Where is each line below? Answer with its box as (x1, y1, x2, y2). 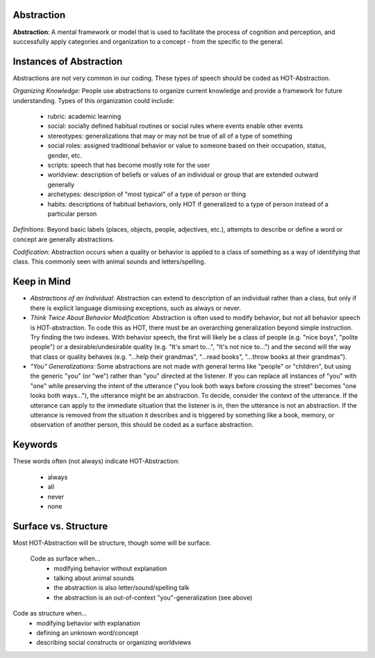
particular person (47, 209, 97, 218)
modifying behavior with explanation (36, 619, 141, 627)
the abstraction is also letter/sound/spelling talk (53, 584, 190, 592)
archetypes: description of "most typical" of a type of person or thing (47, 190, 247, 198)
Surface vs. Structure (12, 520, 108, 532)
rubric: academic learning (47, 112, 122, 120)
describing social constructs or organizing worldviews (36, 639, 192, 647)
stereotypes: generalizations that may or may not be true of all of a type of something (47, 131, 293, 140)
